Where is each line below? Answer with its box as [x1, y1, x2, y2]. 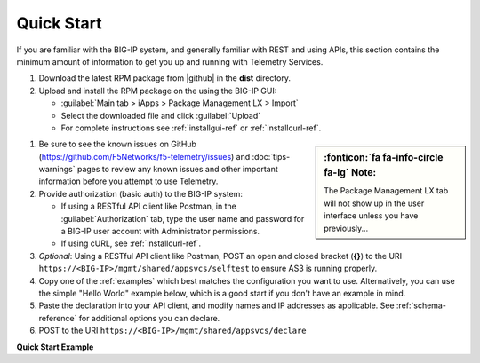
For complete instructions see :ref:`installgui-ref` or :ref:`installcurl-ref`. [60, 122, 322, 133]
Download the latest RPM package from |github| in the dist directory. [38, 73, 291, 83]
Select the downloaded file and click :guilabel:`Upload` [60, 110, 261, 121]
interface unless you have [324, 210, 419, 221]
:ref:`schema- [396, 300, 446, 311]
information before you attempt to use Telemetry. [38, 176, 219, 186]
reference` [38, 312, 77, 323]
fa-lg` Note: [324, 167, 377, 179]
